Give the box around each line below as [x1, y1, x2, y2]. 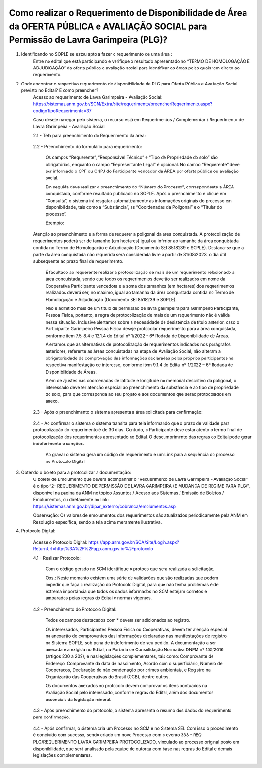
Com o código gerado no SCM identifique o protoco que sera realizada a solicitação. [45, 566, 215, 572]
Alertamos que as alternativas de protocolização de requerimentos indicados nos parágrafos [45, 341, 231, 347]
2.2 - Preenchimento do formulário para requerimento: [33, 143, 142, 149]
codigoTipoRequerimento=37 [33, 108, 92, 114]
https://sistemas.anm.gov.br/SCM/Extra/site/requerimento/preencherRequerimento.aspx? [33, 101, 213, 107]
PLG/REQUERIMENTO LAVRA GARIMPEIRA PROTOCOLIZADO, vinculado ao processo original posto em [33, 739, 240, 745]
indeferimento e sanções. [33, 441, 84, 446]
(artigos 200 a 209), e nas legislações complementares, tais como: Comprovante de [45, 653, 214, 659]
